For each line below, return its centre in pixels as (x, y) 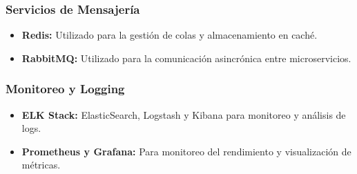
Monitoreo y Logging (65, 89)
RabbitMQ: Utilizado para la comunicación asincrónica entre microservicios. (186, 58)
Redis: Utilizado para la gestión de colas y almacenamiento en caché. (170, 35)
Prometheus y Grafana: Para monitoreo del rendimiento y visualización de (186, 151)
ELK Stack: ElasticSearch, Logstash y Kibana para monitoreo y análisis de (184, 114)
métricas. (41, 165)
